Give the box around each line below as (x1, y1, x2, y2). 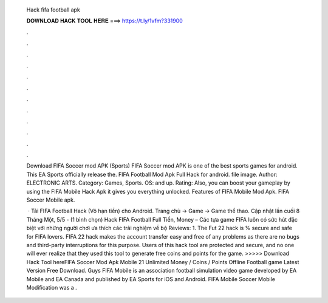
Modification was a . (26, 284, 77, 291)
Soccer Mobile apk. (26, 196, 75, 203)
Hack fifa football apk (26, 6, 80, 13)
